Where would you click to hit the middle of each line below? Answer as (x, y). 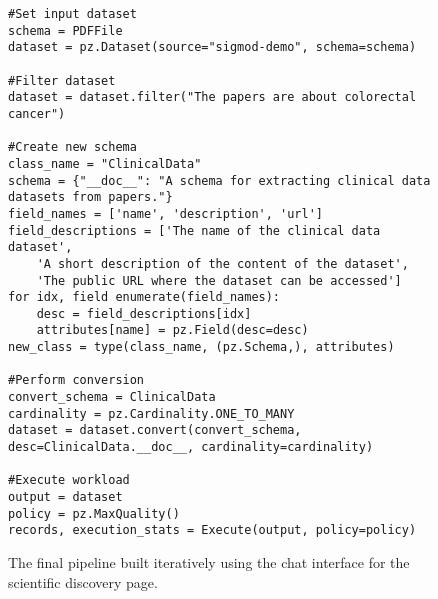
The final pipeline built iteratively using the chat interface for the (209, 562)
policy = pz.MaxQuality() (94, 513)
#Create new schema (72, 147)
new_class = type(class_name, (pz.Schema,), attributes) (201, 347)
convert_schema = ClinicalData (112, 397)
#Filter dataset (62, 80)
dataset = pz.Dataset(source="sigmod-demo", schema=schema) (212, 47)
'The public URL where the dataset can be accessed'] (219, 280)
